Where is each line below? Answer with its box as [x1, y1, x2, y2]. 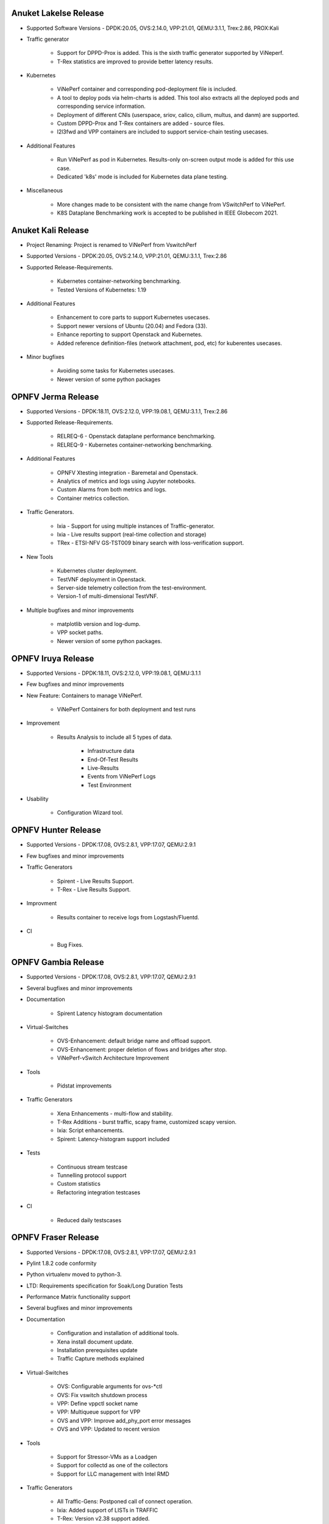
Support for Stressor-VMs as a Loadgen [57, 1453, 158, 1460]
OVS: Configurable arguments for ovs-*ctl [57, 1383, 163, 1390]
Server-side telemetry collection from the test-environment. [57, 584, 207, 591]
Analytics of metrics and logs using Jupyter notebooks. [57, 477, 196, 485]
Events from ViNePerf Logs [87, 773, 156, 780]
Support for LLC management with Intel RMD [57, 1470, 170, 1478]
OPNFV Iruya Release [11, 653, 94, 664]
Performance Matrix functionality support [26, 1293, 131, 1301]
